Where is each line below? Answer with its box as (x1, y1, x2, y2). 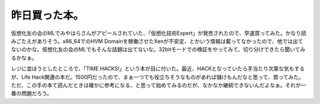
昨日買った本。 (11, 9, 84, 22)
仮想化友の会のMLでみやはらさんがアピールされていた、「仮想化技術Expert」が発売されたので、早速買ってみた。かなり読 (11, 30, 306, 37)
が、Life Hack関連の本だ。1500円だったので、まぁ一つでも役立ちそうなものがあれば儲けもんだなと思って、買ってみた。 (11, 73, 305, 80)
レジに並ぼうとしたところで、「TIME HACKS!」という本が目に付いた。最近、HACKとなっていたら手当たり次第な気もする (11, 65, 305, 72)
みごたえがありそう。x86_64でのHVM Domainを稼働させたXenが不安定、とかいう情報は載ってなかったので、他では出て (11, 37, 303, 44)
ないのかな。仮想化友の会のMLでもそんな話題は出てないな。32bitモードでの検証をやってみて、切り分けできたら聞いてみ (11, 46, 306, 53)
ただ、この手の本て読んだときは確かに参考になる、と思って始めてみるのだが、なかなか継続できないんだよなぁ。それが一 (11, 82, 306, 89)
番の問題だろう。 (11, 90, 53, 97)
